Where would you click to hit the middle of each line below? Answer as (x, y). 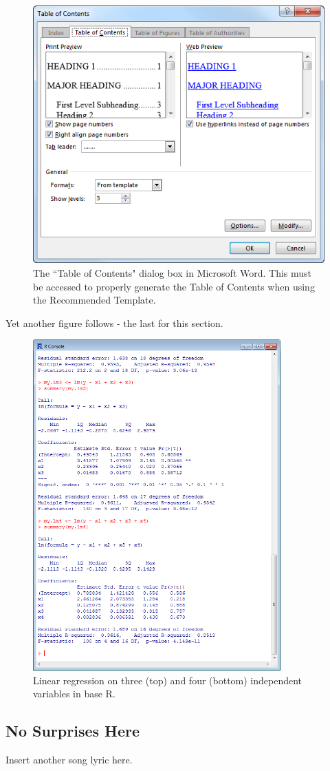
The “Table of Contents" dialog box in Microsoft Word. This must (173, 273)
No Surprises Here (73, 731)
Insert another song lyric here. (69, 760)
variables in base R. (74, 694)
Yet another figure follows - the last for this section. (114, 323)
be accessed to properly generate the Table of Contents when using (174, 286)
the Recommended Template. (95, 300)
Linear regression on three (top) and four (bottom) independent (168, 680)
